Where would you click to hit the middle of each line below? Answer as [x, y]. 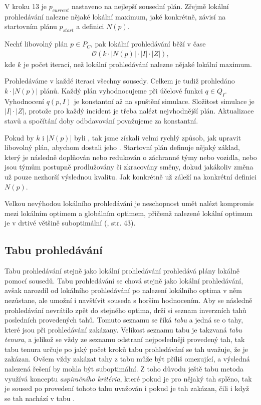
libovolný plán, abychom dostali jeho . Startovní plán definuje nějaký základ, [122, 147]
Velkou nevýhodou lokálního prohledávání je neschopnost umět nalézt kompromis [129, 203]
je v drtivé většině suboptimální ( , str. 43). [70, 223]
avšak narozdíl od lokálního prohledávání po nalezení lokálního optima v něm [123, 290]
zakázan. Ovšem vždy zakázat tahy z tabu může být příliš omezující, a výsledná [127, 359]
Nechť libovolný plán [36, 44]
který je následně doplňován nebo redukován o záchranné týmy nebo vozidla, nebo [131, 157]
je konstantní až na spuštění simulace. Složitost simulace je [164, 101]
